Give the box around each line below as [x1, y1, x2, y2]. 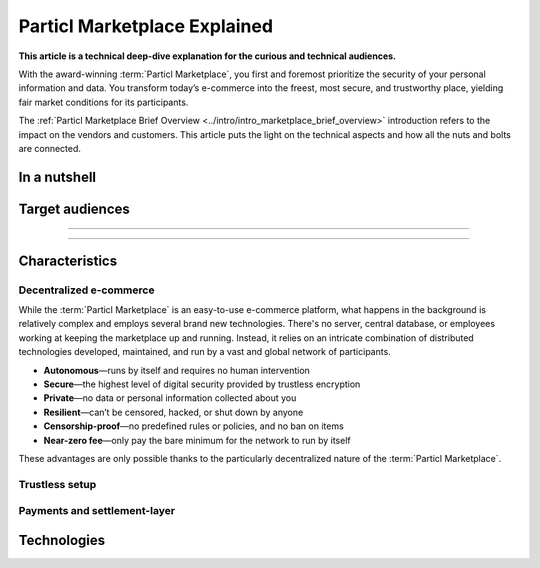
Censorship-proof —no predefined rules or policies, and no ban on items [43, 420, 344, 432]
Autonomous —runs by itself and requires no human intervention [43, 364, 310, 376]
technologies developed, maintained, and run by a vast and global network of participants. [18, 346, 392, 358]
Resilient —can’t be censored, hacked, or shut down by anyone [43, 406, 304, 418]
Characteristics [18, 252, 118, 269]
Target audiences [18, 200, 130, 217]
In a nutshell [18, 168, 97, 185]
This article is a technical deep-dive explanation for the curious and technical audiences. [18, 50, 397, 62]
